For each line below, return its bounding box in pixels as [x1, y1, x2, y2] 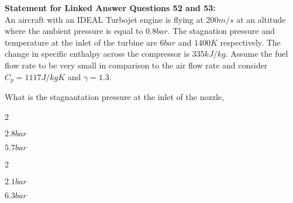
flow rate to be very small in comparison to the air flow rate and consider [5, 59, 268, 71]
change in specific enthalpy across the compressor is [5, 47, 189, 60]
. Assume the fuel [225, 47, 288, 60]
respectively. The [220, 36, 281, 48]
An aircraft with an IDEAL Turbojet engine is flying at [5, 13, 204, 25]
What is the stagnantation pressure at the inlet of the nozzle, [5, 91, 224, 103]
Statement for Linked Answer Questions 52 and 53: [5, 2, 216, 13]
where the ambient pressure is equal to [5, 25, 143, 37]
